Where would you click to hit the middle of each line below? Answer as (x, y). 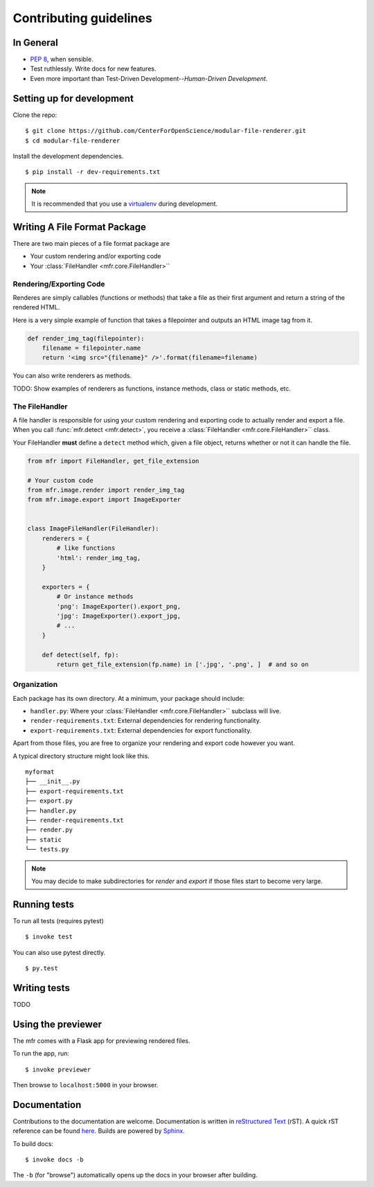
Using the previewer (57, 1024)
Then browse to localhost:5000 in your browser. (86, 1085)
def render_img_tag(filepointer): (86, 338)
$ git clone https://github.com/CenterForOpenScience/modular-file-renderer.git (166, 131)
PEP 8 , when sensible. (62, 60)
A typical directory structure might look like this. (81, 756)
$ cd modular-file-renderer (73, 141)
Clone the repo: (35, 115)
